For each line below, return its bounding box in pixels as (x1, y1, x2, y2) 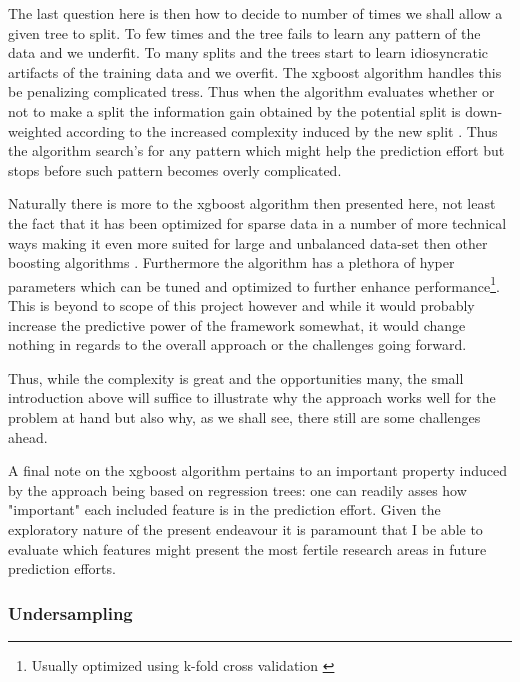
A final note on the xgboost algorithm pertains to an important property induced (8, 460, 507, 481)
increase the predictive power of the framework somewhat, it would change (8, 314, 466, 335)
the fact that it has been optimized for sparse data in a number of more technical (8, 212, 507, 233)
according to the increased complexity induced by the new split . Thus (66, 120, 498, 141)
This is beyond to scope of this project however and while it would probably (8, 294, 475, 315)
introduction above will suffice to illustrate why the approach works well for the (8, 387, 496, 408)
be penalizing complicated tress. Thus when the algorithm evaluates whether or (8, 81, 495, 102)
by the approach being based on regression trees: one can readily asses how (8, 479, 467, 500)
